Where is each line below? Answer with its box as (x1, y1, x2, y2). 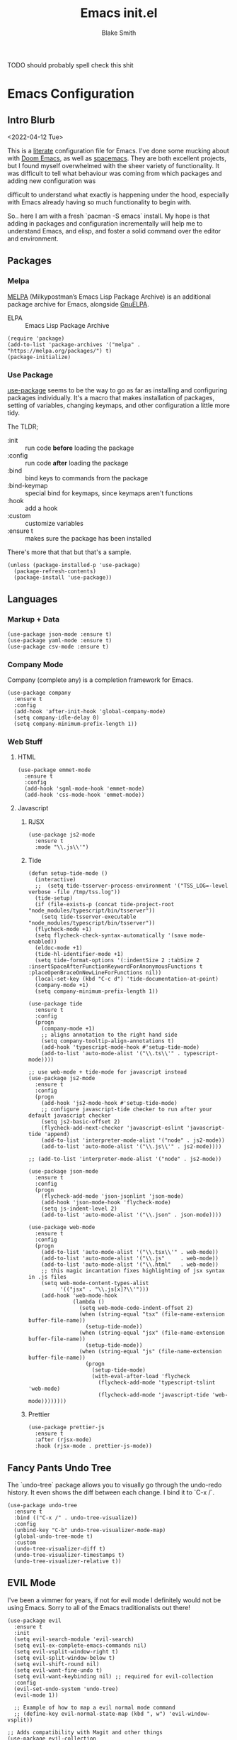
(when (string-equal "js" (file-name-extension (79, 1348, 222, 1355)
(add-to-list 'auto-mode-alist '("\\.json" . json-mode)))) (41, 1211, 222, 1218)
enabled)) (28, 938, 58, 945)
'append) (44, 1130, 70, 1138)
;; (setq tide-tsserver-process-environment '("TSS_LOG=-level (34, 882, 229, 890)
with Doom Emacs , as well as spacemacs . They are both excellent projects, (7, 154, 226, 163)
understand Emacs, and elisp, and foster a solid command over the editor (7, 226, 221, 235)
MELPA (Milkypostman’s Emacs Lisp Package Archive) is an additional (7, 292, 211, 301)
